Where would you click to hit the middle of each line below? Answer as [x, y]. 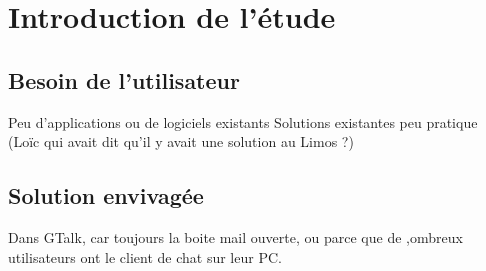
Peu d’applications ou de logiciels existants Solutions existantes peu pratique [243, 121]
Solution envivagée [106, 195]
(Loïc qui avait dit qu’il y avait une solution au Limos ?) [181, 141]
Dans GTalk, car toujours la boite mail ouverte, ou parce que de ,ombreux [235, 236]
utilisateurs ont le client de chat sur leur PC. [145, 256]
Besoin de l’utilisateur [124, 79]
